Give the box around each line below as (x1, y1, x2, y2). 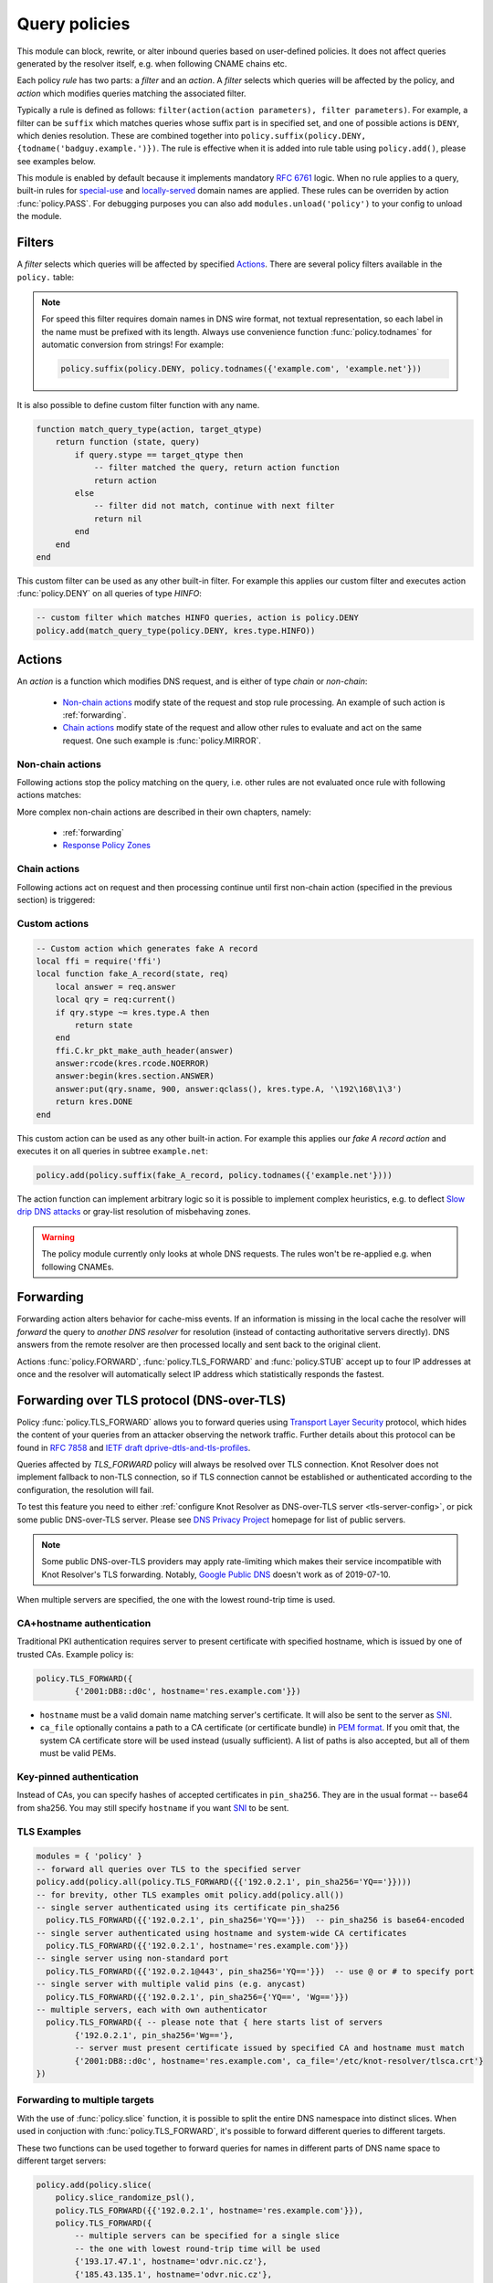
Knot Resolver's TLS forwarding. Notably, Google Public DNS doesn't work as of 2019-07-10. (41, 1569, 392, 1580)
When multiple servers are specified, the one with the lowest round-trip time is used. (16, 1594, 336, 1605)
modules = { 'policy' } (36, 1851, 143, 1862)
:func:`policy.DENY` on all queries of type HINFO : (16, 588, 203, 599)
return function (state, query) (55, 437, 201, 447)
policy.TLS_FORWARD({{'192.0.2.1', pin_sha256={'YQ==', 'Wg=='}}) (46, 1992, 350, 2002)
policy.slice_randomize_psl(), (55, 2193, 195, 2203)
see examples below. (16, 155, 96, 166)
